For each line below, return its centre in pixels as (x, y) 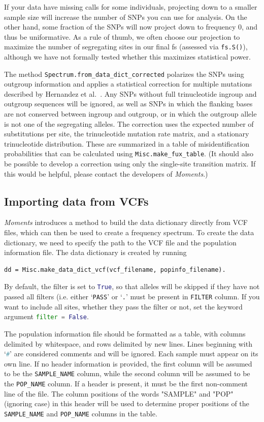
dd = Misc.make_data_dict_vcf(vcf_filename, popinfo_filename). (115, 270)
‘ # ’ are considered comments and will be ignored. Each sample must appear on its (131, 354)
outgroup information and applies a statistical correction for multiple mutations (128, 84)
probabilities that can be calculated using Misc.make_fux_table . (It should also (129, 153)
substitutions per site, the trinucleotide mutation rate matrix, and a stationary (127, 134)
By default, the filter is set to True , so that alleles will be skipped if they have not (132, 286)
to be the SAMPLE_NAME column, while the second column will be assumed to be (127, 373)
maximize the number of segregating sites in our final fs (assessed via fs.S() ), (126, 47)
